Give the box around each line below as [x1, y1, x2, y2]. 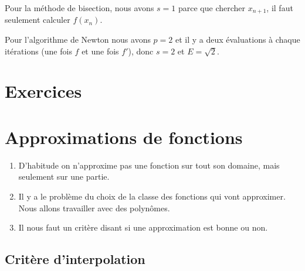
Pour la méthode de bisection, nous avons [5, 2, 154, 13]
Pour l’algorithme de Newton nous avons [5, 33, 151, 46]
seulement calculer [5, 13, 70, 26]
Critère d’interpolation [5, 250, 145, 268]
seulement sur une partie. [18, 170, 110, 183]
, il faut [266, 2, 293, 13]
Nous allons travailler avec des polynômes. [18, 201, 170, 214]
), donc [128, 44, 154, 57]
